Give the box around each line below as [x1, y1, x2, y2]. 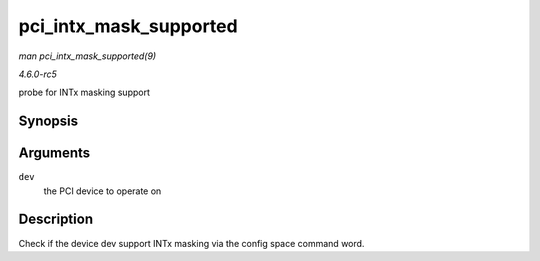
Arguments [18, 145, 91, 162]
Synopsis [18, 113, 79, 130]
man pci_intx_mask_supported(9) [18, 50, 157, 62]
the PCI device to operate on [43, 185, 162, 197]
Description [18, 211, 94, 228]
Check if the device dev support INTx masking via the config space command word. [18, 237, 365, 249]
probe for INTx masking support [18, 86, 150, 99]
